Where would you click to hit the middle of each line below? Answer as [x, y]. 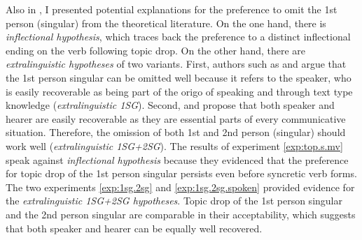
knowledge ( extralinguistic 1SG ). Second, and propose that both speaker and [170, 105]
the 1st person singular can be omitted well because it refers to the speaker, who [179, 77]
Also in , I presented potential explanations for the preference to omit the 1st [172, 9]
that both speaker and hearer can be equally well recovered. [134, 228]
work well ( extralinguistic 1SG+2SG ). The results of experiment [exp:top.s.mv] [174, 145]
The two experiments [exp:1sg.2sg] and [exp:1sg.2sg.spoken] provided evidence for [180, 187]
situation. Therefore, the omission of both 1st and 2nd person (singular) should [176, 132]
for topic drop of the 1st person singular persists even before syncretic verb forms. [181, 173]
